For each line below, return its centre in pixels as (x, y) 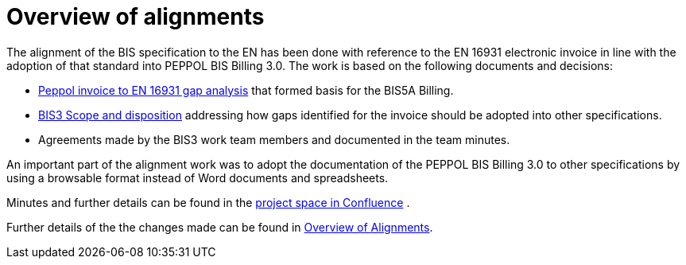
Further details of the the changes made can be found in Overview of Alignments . (220, 227)
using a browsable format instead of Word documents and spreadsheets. (198, 177)
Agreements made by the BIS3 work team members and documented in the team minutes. (274, 139)
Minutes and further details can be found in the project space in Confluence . (208, 202)
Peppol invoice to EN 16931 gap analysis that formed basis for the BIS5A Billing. (246, 90)
